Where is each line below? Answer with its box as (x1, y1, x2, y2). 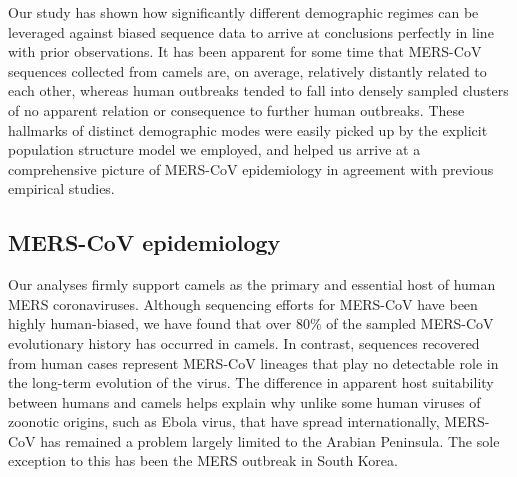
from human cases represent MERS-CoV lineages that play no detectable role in (8, 352, 499, 373)
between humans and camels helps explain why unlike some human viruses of (8, 391, 481, 412)
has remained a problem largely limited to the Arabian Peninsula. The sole (40, 430, 500, 451)
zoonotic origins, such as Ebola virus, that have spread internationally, (8, 411, 440, 432)
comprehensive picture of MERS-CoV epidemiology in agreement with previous (8, 158, 494, 179)
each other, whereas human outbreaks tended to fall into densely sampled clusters (8, 80, 509, 101)
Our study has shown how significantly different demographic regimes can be (8, 2, 479, 22)
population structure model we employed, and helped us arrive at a (8, 139, 421, 160)
